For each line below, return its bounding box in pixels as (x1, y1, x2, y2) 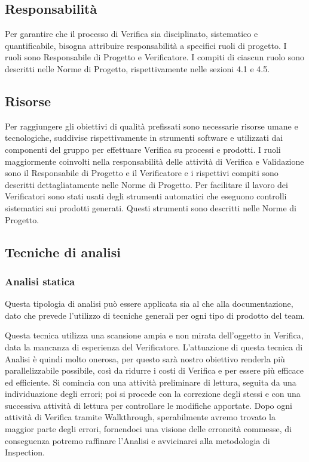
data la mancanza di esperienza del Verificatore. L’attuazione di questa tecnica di (5, 340, 303, 353)
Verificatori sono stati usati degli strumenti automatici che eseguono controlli (5, 190, 287, 202)
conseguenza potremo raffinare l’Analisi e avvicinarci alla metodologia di (5, 434, 270, 446)
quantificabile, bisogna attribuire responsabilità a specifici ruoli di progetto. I (5, 39, 287, 51)
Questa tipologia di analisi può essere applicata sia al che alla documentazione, (5, 297, 293, 310)
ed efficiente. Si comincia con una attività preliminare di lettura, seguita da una (5, 375, 296, 388)
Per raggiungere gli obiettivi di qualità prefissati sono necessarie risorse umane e (5, 119, 298, 132)
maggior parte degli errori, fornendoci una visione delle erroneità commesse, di (5, 423, 292, 435)
